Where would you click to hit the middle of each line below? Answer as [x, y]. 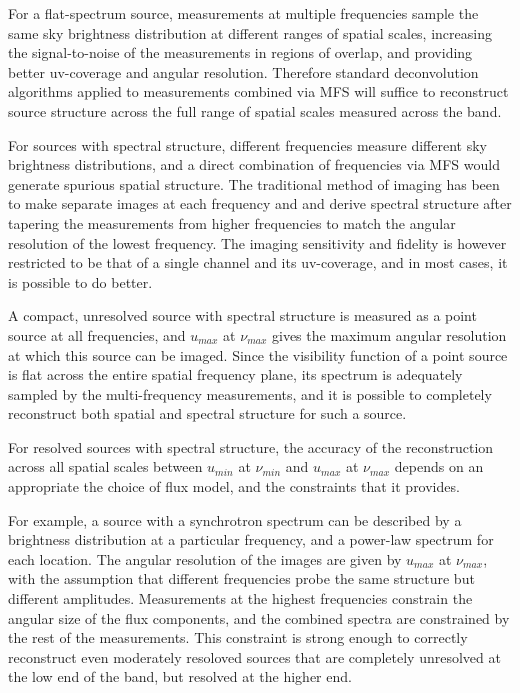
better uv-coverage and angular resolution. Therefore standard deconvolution [243, 71]
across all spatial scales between [105, 466]
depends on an [439, 466]
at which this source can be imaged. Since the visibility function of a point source [258, 354]
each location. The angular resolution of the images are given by [205, 558]
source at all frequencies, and [97, 334]
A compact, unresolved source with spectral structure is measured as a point [242, 315]
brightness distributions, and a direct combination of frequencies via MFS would [254, 164]
